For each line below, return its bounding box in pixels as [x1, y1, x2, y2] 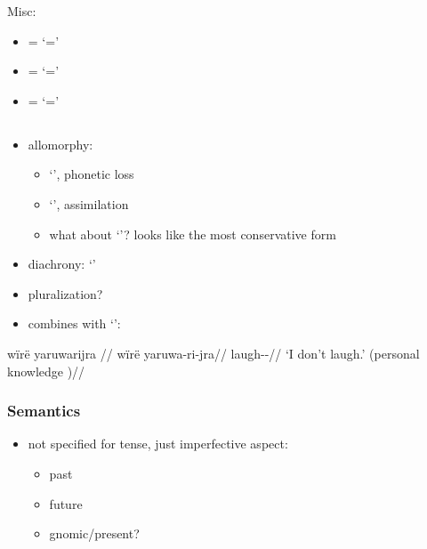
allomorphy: [28, 134, 93, 153]
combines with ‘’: [28, 314, 121, 333]
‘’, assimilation [49, 194, 129, 213]
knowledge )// [7, 361, 85, 380]
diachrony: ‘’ [28, 254, 96, 273]
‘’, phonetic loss [49, 165, 134, 183]
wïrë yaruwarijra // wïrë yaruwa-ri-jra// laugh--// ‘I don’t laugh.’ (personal [7, 343, 420, 362]
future [49, 494, 83, 513]
